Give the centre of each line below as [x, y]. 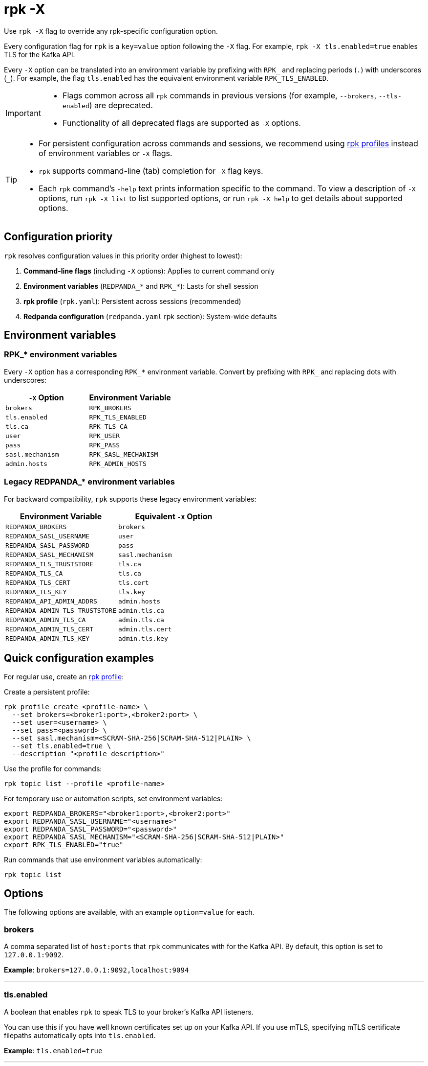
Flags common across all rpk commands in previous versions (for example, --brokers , [219, 95]
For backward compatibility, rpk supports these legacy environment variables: [130, 499]
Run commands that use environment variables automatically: [103, 860]
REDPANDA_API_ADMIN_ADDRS [51, 601]
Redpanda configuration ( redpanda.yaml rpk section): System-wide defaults [150, 316]
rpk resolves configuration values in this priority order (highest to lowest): [123, 255]
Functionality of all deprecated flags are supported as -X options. [182, 123]
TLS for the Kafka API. [40, 54]
